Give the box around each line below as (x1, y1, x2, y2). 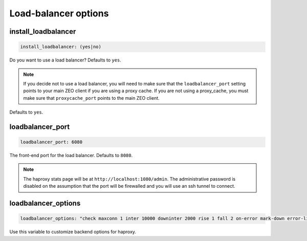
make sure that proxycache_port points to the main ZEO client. (23, 95, 160, 101)
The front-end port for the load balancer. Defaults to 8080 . (9, 152, 133, 159)
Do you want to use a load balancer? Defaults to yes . (9, 57, 121, 63)
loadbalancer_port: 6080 (20, 139, 83, 145)
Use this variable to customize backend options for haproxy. (9, 229, 137, 235)
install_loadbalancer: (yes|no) (20, 44, 102, 50)
